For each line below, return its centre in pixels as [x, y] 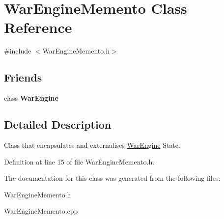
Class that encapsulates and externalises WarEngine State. [92, 145]
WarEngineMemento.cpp [41, 211]
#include [18, 51]
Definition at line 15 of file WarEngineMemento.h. [79, 161]
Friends [23, 77]
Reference [38, 27]
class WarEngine [31, 98]
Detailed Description [58, 124]
